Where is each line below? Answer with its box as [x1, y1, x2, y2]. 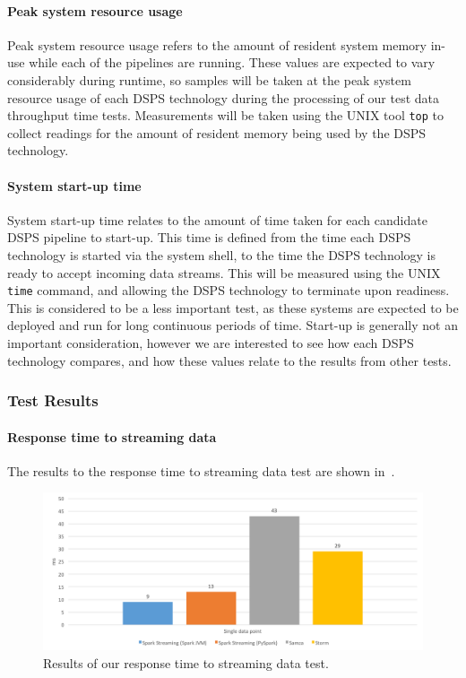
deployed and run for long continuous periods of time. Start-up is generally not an [7, 316, 458, 335]
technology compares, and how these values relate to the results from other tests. [7, 351, 452, 369]
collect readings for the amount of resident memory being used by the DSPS [7, 123, 427, 142]
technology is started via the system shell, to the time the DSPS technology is [7, 246, 436, 264]
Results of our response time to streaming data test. [43, 653, 329, 672]
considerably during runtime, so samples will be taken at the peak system [7, 70, 411, 89]
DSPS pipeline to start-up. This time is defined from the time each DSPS [7, 228, 411, 247]
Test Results [7, 389, 99, 412]
